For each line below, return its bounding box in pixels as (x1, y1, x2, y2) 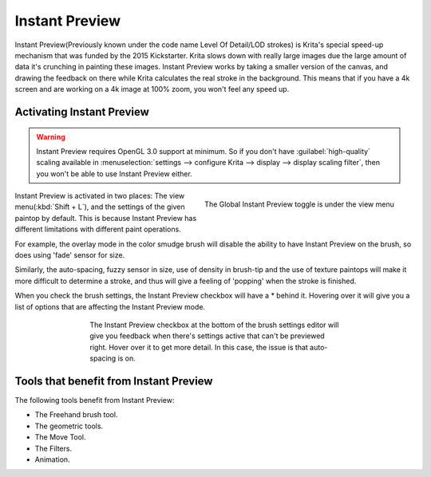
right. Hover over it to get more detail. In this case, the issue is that (89, 342, 309, 352)
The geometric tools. (34, 421, 104, 431)
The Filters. (34, 443, 72, 453)
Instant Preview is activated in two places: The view (14, 191, 185, 201)
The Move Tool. (34, 432, 87, 442)
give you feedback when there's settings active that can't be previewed (89, 331, 325, 341)
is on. (117, 353, 136, 363)
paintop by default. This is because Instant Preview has (14, 213, 197, 223)
